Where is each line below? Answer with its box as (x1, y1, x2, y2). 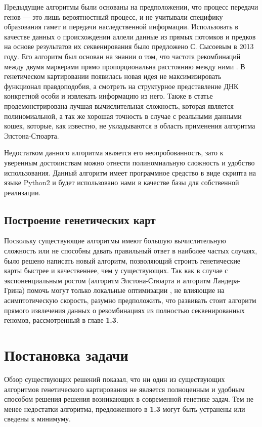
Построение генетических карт (4, 211, 156, 227)
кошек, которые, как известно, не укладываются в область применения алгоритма (4, 120, 255, 131)
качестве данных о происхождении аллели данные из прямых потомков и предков (4, 31, 256, 41)
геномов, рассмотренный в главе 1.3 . (4, 315, 118, 325)
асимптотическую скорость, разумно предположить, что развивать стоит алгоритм (4, 295, 256, 306)
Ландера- (213, 275, 241, 285)
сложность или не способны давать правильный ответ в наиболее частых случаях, (4, 245, 257, 256)
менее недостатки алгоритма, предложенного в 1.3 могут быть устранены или (4, 403, 245, 414)
